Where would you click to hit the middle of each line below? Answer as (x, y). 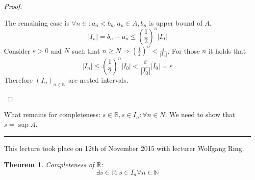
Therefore (18, 80)
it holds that (227, 50)
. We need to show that (200, 114)
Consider (17, 50)
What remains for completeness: (52, 114)
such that (86, 50)
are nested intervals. (98, 80)
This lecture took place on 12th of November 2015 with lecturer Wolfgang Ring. (124, 148)
